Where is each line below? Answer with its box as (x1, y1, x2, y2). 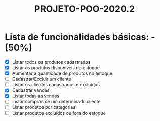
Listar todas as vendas (12, 93, 59, 99)
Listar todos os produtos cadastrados (12, 58, 91, 65)
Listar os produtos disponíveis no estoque (12, 65, 100, 71)
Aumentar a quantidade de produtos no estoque (12, 70, 112, 76)
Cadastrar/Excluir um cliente (12, 76, 71, 82)
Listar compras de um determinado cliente (12, 99, 101, 105)
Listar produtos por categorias (12, 104, 76, 110)
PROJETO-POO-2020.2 (34, 3, 135, 15)
